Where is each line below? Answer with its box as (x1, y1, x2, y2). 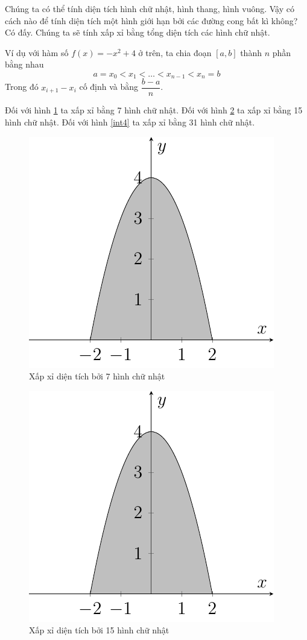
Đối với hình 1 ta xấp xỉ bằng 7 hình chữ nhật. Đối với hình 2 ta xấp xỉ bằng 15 (5, 104, 303, 116)
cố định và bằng (79, 80, 139, 93)
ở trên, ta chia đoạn (138, 46, 212, 59)
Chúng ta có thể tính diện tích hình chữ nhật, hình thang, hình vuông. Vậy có (5, 2, 294, 14)
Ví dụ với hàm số (5, 46, 69, 59)
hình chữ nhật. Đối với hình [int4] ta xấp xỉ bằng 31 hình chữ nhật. (5, 116, 255, 128)
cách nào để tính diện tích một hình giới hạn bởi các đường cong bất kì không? (5, 14, 298, 27)
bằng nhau (5, 58, 44, 71)
